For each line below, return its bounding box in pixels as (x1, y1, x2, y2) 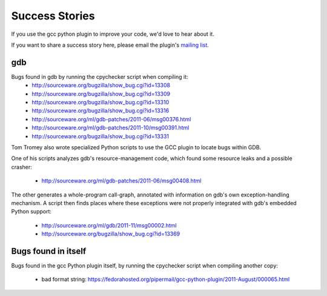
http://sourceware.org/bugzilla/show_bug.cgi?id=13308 (31, 82, 171, 89)
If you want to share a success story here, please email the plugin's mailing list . (11, 41, 209, 49)
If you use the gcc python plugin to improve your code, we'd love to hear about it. (11, 30, 214, 38)
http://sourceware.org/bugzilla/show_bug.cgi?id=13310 (31, 99, 170, 106)
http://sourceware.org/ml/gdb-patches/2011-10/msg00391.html (31, 124, 190, 132)
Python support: (11, 208, 51, 215)
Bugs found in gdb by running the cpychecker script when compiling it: (11, 73, 188, 80)
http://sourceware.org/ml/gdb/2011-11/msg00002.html (41, 221, 177, 229)
